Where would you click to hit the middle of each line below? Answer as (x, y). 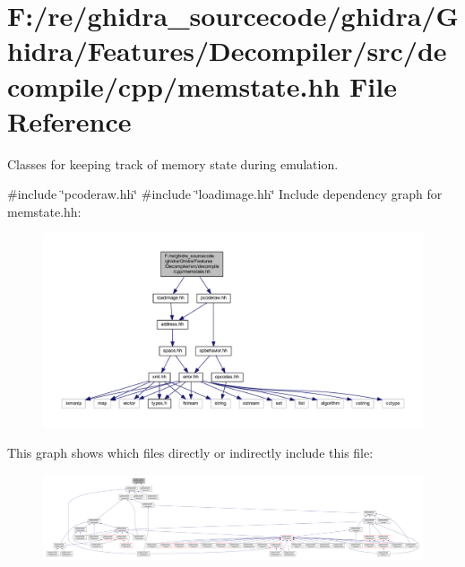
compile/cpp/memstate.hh (174, 86)
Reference (69, 120)
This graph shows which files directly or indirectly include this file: (190, 453)
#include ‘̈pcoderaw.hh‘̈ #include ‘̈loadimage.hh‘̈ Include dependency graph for (225, 194)
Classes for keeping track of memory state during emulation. (173, 163)
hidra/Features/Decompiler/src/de (227, 51)
